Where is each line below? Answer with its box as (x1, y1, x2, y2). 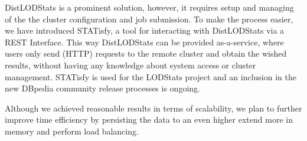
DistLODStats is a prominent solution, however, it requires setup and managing (5, 1, 294, 13)
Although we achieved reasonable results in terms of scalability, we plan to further (5, 101, 302, 114)
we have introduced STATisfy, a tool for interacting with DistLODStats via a (5, 24, 285, 37)
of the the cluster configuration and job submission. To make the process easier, (5, 12, 293, 25)
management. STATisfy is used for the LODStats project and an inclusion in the (5, 70, 296, 83)
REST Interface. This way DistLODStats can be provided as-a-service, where (5, 35, 284, 48)
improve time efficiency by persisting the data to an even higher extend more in (5, 113, 293, 126)
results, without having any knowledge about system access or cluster (5, 58, 256, 71)
